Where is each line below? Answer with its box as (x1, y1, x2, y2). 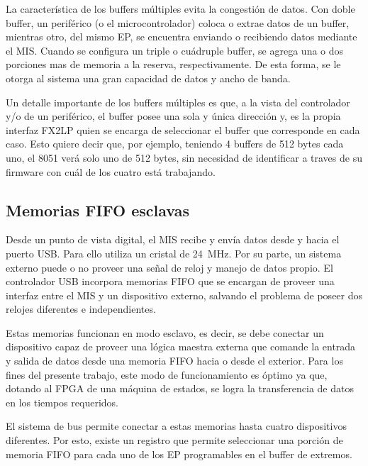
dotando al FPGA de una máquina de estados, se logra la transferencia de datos (6, 381, 354, 396)
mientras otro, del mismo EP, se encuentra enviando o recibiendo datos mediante (6, 29, 357, 44)
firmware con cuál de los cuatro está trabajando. (6, 164, 216, 179)
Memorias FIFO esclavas (6, 199, 190, 221)
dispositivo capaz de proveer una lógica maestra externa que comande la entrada (6, 339, 356, 354)
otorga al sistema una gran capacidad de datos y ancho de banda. (6, 70, 291, 85)
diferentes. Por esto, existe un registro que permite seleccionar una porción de (6, 433, 343, 448)
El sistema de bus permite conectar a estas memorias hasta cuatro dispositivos (6, 418, 347, 433)
